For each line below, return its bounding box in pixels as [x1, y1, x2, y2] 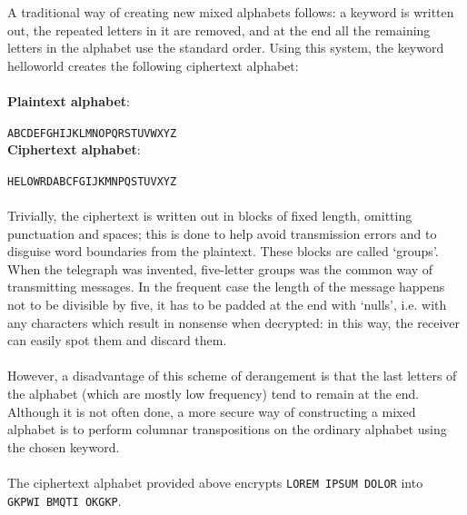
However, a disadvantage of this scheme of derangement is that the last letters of [7, 366, 457, 385]
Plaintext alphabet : [7, 91, 130, 110]
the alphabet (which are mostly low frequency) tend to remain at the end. [7, 384, 420, 402]
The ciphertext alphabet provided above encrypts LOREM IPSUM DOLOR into [7, 472, 423, 491]
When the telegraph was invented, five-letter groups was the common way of [7, 259, 433, 278]
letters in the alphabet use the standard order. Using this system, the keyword [7, 38, 444, 57]
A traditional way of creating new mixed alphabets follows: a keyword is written [7, 3, 454, 21]
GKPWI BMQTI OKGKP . [7, 490, 122, 510]
